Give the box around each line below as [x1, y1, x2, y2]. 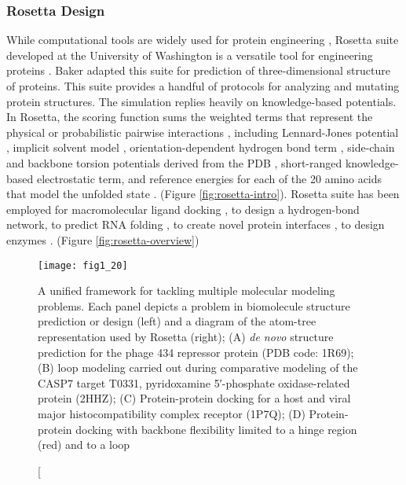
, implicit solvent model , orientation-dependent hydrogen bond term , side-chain [6, 139, 395, 156]
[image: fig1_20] [38, 259, 128, 271]
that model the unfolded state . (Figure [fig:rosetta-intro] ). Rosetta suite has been [6, 186, 400, 202]
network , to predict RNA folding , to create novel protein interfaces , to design [6, 216, 385, 233]
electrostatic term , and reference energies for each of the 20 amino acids [36, 170, 382, 186]
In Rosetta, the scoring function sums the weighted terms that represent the [6, 108, 373, 125]
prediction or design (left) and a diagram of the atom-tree [38, 313, 316, 329]
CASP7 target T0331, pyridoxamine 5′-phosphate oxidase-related [38, 374, 350, 391]
